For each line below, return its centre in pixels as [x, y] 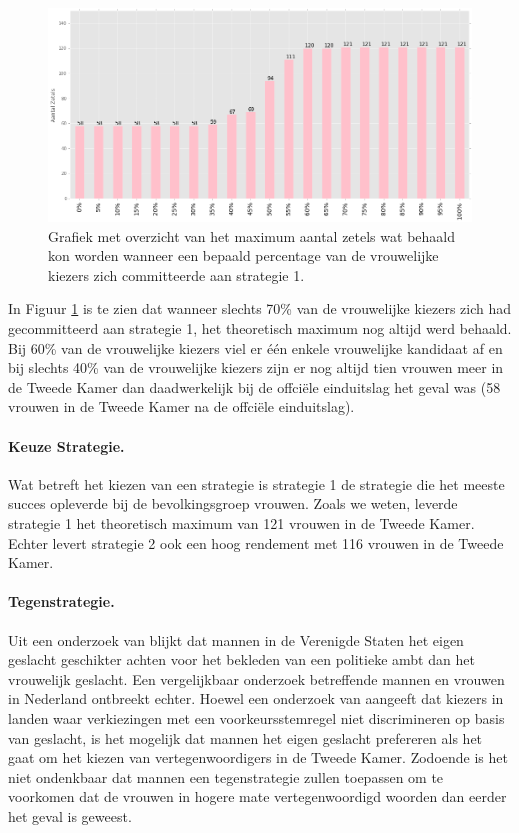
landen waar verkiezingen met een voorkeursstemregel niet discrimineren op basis [256, 717]
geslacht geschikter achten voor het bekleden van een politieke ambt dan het [241, 659]
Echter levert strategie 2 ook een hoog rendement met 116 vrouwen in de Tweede [256, 542]
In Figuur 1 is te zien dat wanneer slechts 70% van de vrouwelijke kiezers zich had [260, 308]
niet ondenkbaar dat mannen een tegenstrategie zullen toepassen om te [226, 776]
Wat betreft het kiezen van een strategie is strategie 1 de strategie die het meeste [256, 483]
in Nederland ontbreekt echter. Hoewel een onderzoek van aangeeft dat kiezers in [256, 698]
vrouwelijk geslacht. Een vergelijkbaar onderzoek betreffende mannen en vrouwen [256, 678]
